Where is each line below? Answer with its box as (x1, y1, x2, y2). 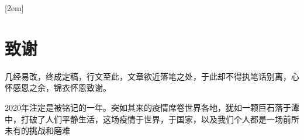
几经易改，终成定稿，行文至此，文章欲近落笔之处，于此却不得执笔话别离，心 (5, 70, 299, 82)
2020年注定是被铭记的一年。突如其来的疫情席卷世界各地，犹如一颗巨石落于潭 (5, 101, 299, 113)
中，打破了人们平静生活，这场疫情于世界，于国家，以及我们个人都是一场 (5, 112, 283, 125)
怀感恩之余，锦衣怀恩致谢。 (5, 81, 111, 94)
